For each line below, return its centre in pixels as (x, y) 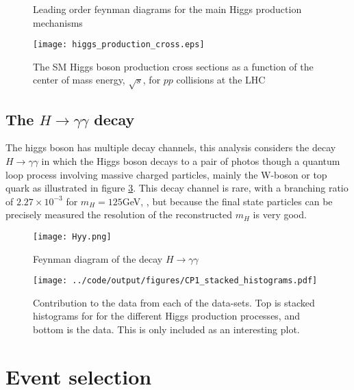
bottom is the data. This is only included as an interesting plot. (166, 329)
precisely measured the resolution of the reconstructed (119, 214)
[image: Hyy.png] (72, 236)
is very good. (280, 214)
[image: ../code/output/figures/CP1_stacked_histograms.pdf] (175, 281)
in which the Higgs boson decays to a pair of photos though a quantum (191, 161)
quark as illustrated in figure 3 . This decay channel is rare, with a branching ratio (177, 188)
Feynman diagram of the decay (98, 258)
